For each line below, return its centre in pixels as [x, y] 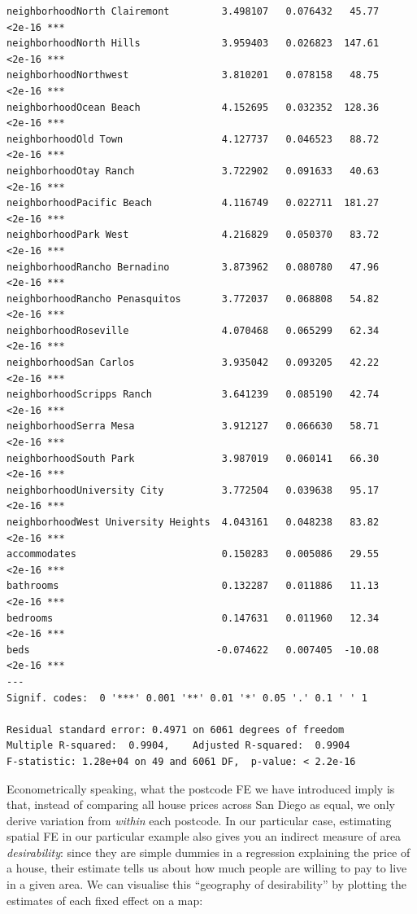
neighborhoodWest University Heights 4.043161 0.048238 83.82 [193, 522]
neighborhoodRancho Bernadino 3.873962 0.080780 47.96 [193, 267]
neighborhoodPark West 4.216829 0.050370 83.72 [193, 235]
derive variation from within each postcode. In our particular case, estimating [199, 820]
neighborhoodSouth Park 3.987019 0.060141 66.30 [193, 458]
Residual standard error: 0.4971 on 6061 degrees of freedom [176, 729]
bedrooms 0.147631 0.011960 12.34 [193, 618]
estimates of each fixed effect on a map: [105, 900]
